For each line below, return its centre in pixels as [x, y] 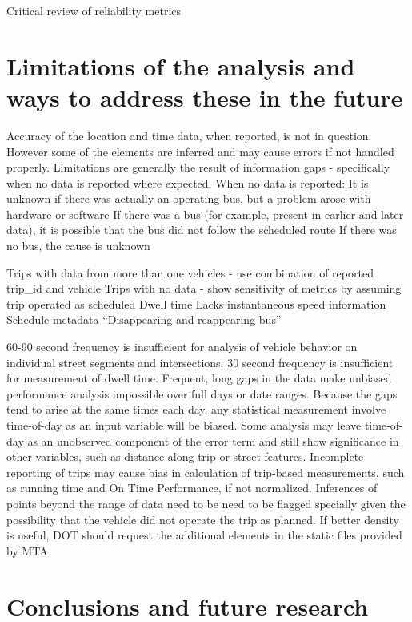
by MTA [27, 550]
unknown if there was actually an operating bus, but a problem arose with [189, 198]
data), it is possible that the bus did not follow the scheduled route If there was [202, 230]
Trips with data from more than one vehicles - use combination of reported [190, 272]
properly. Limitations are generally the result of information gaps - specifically [198, 167]
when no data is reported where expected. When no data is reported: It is [188, 182]
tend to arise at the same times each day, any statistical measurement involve [196, 409]
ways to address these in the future [205, 97]
